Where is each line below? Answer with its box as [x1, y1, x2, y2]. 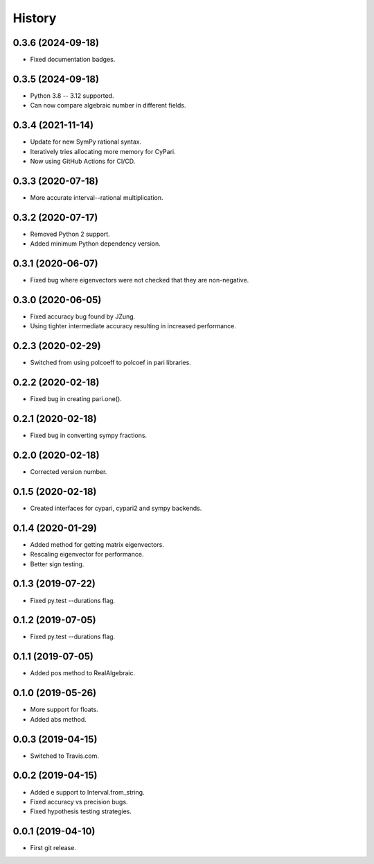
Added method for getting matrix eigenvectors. [30, 540, 164, 548]
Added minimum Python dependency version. [30, 239, 161, 248]
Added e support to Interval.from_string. [30, 788, 145, 796]
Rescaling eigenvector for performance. [30, 550, 144, 559]
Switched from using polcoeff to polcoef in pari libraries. [30, 358, 192, 367]
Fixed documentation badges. [30, 56, 116, 64]
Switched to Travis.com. [30, 752, 100, 760]
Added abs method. [30, 715, 87, 723]
